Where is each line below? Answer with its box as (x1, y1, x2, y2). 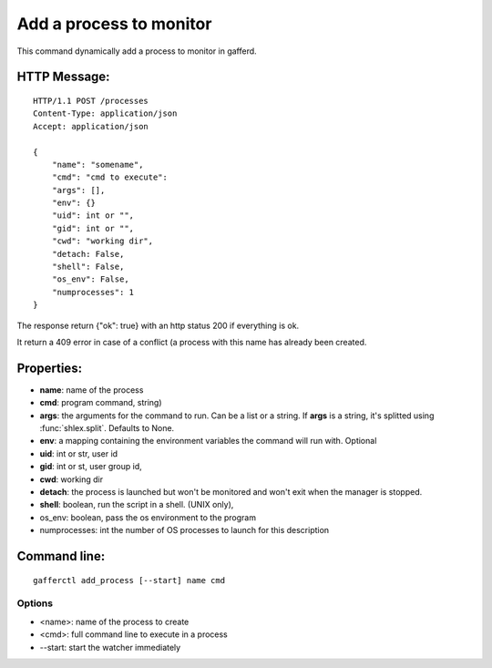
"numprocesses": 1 (51, 287, 135, 297)
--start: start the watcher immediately (39, 642, 181, 653)
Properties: (16, 360, 82, 375)
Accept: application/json (33, 121, 149, 131)
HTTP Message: (16, 69, 110, 85)
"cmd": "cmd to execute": (51, 172, 169, 182)
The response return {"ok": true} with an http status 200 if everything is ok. (16, 320, 300, 331)
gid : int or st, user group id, (39, 461, 143, 472)
